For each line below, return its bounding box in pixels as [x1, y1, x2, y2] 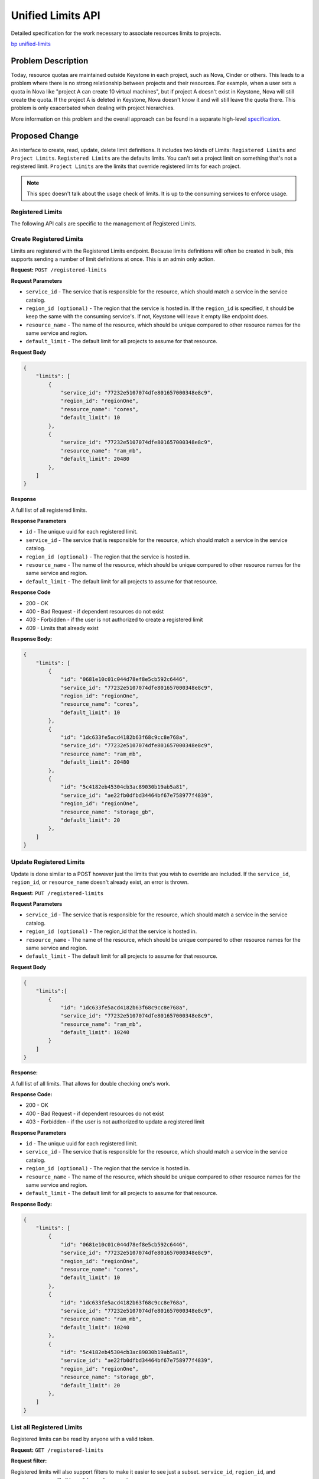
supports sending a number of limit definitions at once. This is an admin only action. [11, 255, 215, 263]
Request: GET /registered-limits [11, 1446, 104, 1454]
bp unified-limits [11, 40, 51, 47]
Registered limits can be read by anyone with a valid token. [11, 1435, 154, 1443]
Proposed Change [11, 131, 79, 141]
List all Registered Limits [11, 1423, 83, 1432]
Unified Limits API [11, 9, 100, 22]
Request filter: [11, 1457, 47, 1464]
